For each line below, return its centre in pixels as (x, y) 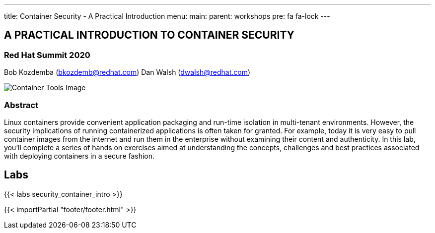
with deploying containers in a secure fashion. (79, 156)
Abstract (21, 105)
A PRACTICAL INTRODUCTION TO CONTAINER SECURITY (149, 35)
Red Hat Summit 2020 (47, 55)
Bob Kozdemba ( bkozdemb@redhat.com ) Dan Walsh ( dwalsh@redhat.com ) (127, 72)
